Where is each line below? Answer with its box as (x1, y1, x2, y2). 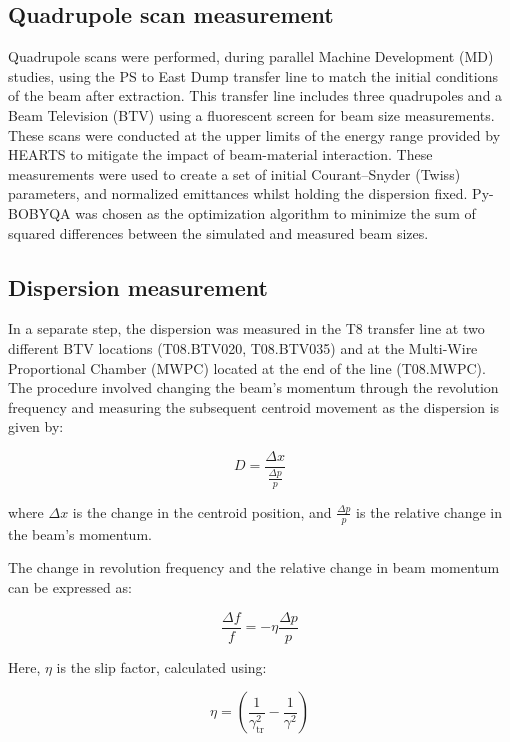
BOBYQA (8, 202, 71, 223)
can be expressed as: (8, 576, 132, 597)
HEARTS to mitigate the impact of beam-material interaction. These (8, 144, 433, 165)
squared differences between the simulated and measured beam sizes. (8, 222, 429, 243)
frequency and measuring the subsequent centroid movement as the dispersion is (8, 396, 500, 417)
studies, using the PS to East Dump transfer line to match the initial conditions (8, 65, 498, 86)
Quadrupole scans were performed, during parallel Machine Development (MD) (8, 46, 494, 67)
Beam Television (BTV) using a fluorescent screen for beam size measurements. (8, 104, 495, 125)
